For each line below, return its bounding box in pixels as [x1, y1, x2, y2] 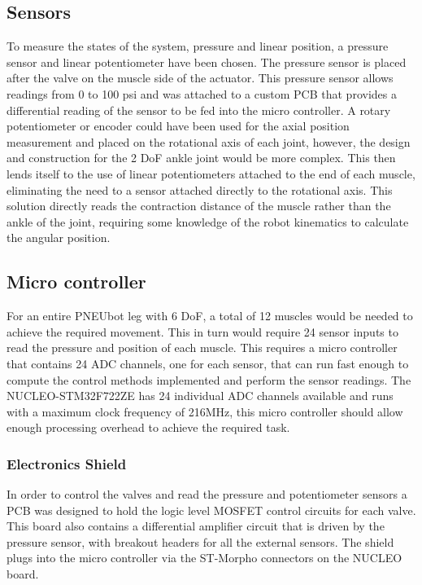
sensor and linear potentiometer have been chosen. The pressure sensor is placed [7, 53, 407, 70]
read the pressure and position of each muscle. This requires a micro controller [7, 339, 398, 356]
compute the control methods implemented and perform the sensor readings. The [7, 371, 411, 388]
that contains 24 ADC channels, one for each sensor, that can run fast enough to [7, 354, 409, 372]
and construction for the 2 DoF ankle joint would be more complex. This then [7, 149, 396, 166]
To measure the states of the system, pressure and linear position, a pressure [7, 37, 389, 55]
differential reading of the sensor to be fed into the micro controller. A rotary [7, 101, 391, 118]
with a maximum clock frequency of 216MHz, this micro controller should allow [7, 402, 403, 420]
